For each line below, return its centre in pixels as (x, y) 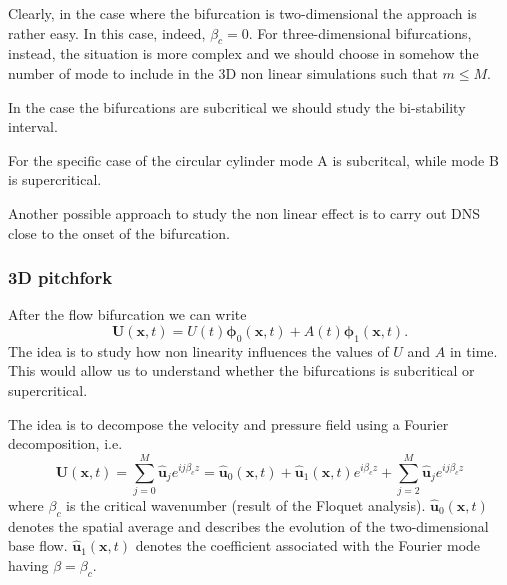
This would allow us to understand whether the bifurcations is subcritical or (241, 370)
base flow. (38, 545)
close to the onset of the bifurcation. (119, 232)
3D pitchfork (60, 277)
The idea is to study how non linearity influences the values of (198, 350)
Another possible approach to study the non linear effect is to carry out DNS (244, 212)
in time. (473, 350)
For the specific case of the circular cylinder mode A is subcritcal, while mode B (253, 159)
